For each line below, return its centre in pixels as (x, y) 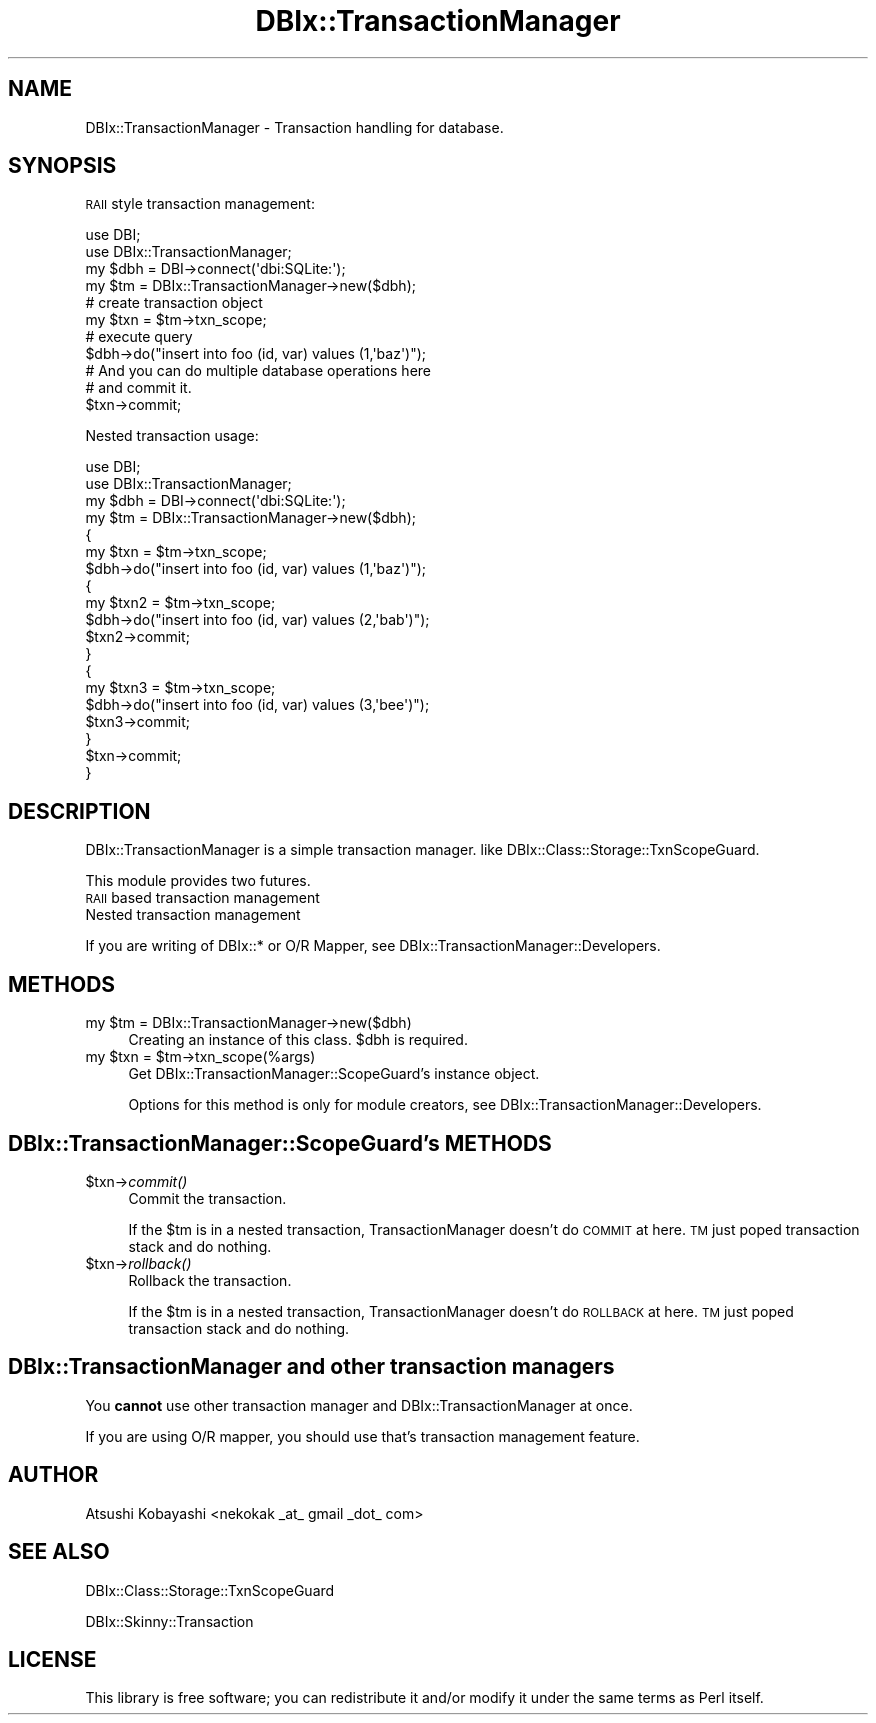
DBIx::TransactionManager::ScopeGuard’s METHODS (280, 1143)
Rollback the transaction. (210, 1280)
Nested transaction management (193, 915)
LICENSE (52, 1659)
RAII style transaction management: (200, 204)
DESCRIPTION (79, 811)
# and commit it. (138, 388)
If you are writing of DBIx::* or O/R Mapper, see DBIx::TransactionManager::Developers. (373, 946)
